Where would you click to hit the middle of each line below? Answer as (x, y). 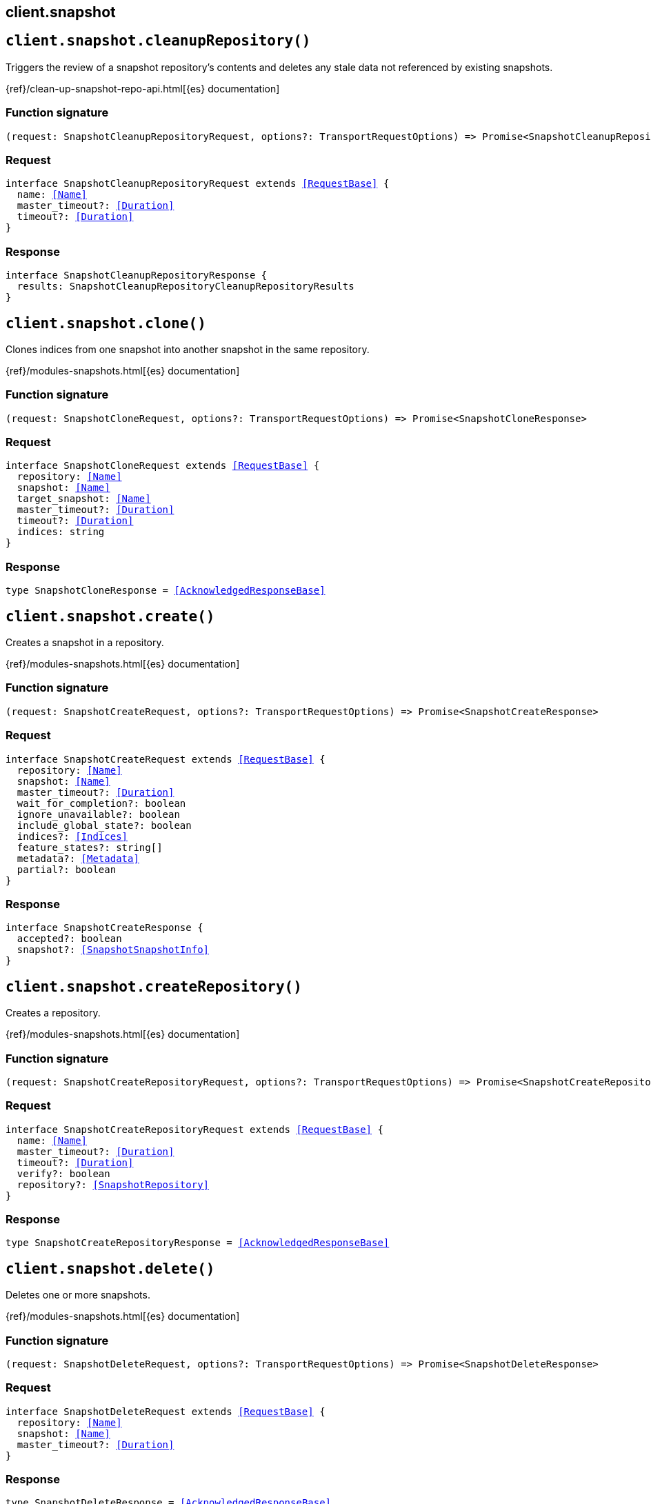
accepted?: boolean (69, 939)
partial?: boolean (67, 869)
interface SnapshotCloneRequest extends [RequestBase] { (163, 466)
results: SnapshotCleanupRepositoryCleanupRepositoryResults (186, 287)
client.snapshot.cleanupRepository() (158, 41)
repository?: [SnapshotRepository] (113, 1184)
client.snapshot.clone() (106, 323)
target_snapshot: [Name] (84, 499)
